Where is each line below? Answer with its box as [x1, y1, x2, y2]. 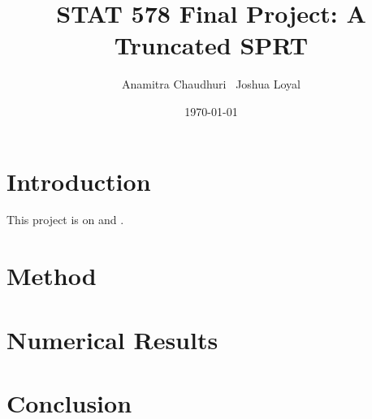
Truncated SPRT [114, 28, 309, 62]
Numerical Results [6, 322, 218, 356]
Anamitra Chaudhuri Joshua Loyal [122, 76, 301, 93]
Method [6, 259, 97, 292]
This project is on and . [6, 211, 124, 228]
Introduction [6, 164, 151, 197]
